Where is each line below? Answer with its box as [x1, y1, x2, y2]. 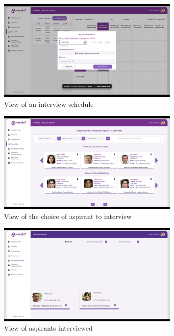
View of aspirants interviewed [4, 323, 93, 333]
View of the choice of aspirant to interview [4, 211, 132, 221]
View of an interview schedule [4, 99, 94, 109]
